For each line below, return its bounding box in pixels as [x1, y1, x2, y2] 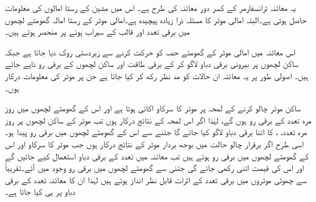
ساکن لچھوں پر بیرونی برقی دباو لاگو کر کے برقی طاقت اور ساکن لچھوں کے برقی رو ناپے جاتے [5, 57, 299, 70]
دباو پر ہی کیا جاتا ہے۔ [5, 185, 75, 198]
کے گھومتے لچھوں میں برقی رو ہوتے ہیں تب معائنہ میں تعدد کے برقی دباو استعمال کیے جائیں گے [5, 149, 309, 162]
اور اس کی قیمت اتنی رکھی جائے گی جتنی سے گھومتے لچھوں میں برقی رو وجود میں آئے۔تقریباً [5, 161, 304, 174]
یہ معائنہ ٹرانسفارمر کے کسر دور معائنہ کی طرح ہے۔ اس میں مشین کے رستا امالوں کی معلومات [5, 1, 296, 13]
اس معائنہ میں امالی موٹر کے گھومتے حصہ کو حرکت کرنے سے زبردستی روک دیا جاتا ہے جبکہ [5, 45, 296, 58]
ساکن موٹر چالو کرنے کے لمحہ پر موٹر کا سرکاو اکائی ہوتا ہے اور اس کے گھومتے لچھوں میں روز [5, 102, 301, 114]
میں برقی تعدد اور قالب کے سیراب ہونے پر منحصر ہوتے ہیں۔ [5, 25, 190, 38]
